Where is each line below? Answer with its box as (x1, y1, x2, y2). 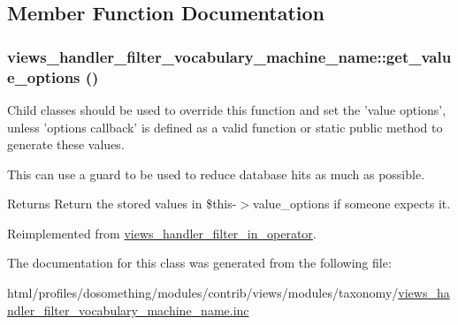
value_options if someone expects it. (253, 194, 451, 213)
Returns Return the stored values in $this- (7, 194, 237, 213)
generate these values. (7, 135, 125, 154)
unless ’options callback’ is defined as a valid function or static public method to (7, 117, 443, 136)
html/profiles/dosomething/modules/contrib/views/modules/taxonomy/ (7, 283, 399, 302)
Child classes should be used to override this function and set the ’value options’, (7, 100, 447, 118)
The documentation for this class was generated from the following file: (7, 253, 392, 272)
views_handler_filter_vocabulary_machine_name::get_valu (7, 45, 452, 67)
